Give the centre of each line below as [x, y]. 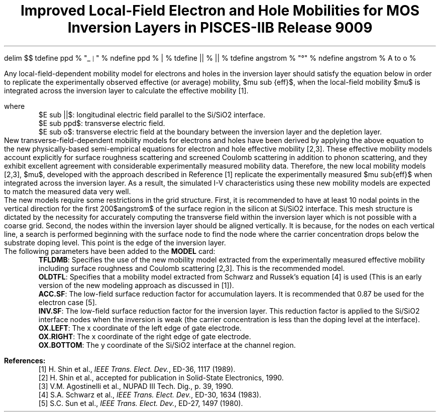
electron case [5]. [68, 302]
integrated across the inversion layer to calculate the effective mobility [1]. [126, 90]
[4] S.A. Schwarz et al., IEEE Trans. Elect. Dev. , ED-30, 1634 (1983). [150, 394]
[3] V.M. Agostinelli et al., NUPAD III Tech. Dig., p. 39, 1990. [136, 386]
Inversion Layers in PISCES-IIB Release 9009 [220, 28]
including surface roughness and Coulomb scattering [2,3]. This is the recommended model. [192, 268]
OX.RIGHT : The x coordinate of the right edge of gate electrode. [145, 336]
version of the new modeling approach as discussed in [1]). [136, 285]
